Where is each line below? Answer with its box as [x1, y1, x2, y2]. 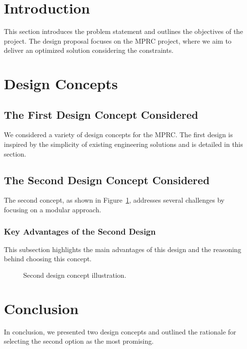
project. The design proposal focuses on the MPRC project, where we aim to [4, 35, 232, 46]
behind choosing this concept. [4, 254, 92, 264]
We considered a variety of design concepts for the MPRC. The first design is [4, 129, 233, 140]
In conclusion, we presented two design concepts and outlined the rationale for [4, 326, 236, 336]
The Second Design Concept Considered [4, 172, 210, 187]
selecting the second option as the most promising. [4, 336, 154, 346]
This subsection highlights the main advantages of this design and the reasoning [4, 244, 241, 254]
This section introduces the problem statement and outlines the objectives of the [4, 26, 243, 36]
